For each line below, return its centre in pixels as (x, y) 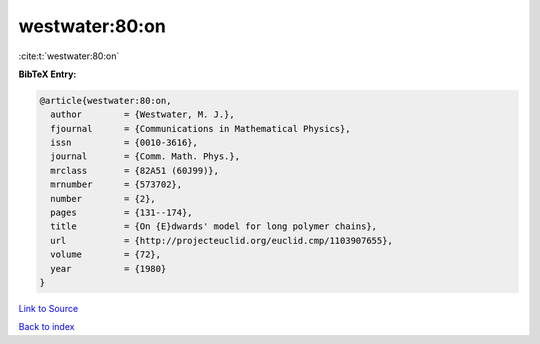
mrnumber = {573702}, (116, 184)
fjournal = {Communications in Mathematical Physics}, (200, 128)
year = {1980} (108, 268)
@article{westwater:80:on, (105, 100)
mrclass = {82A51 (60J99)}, (135, 170)
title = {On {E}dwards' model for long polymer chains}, (214, 226)
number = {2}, (103, 198)
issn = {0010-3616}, (124, 143)
